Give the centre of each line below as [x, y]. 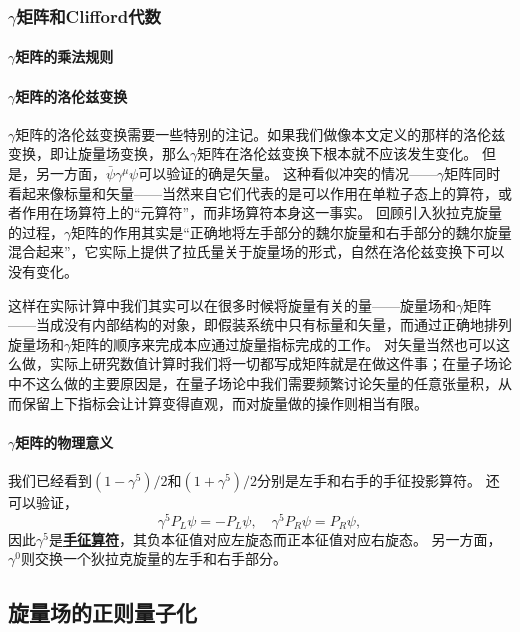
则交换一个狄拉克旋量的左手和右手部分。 [153, 558]
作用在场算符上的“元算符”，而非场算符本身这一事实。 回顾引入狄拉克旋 [254, 212]
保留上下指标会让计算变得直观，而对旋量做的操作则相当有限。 [224, 402]
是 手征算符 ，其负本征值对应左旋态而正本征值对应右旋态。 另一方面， [275, 538]
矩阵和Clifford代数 [88, 15]
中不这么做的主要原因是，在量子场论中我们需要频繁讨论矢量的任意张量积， [253, 382]
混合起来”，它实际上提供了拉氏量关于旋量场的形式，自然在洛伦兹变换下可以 [256, 251]
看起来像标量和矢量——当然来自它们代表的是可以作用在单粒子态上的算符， [253, 192]
